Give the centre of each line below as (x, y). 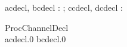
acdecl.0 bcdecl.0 (35, 39)
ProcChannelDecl (37, 27)
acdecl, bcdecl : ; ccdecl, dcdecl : (64, 7)
